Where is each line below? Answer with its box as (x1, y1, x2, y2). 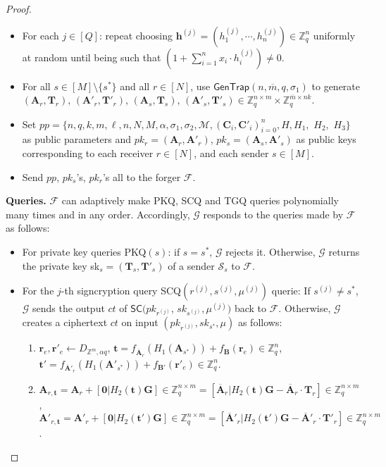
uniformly (313, 27, 356, 42)
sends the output (32, 301, 105, 316)
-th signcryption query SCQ (61, 283, 181, 298)
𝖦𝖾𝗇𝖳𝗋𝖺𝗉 (213, 82, 250, 92)
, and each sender (194, 146, 269, 161)
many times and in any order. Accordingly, (6, 206, 190, 221)
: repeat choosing (99, 27, 173, 42)
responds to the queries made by (203, 206, 344, 221)
